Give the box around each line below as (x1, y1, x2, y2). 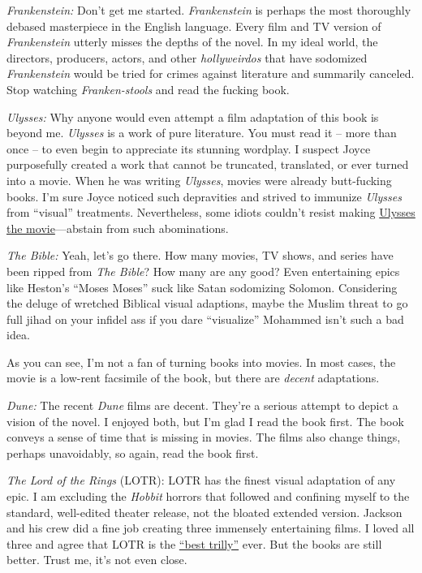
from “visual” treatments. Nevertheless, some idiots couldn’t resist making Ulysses (6, 204, 416, 221)
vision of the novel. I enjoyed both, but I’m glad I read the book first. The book (6, 412, 404, 429)
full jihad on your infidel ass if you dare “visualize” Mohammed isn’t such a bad (6, 310, 404, 327)
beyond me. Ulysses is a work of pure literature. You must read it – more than (6, 124, 397, 141)
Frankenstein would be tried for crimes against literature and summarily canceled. (6, 65, 415, 82)
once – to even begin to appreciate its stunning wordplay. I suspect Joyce (6, 140, 371, 157)
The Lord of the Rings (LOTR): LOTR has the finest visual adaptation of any (6, 472, 396, 489)
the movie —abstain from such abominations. (6, 219, 229, 236)
